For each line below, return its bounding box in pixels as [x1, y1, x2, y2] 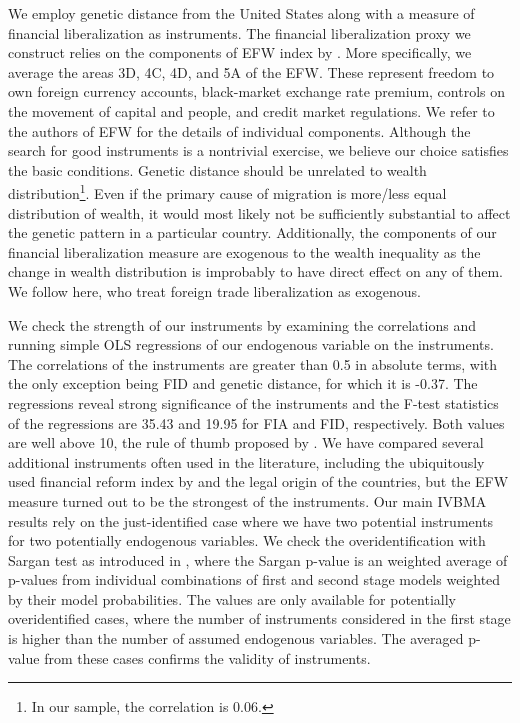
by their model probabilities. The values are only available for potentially [8, 588, 456, 609]
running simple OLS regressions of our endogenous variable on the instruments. [8, 334, 494, 355]
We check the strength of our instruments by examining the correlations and [8, 314, 476, 335]
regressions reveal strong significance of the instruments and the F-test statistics [8, 392, 499, 413]
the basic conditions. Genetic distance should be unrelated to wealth [8, 159, 427, 180]
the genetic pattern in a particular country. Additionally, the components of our [8, 222, 497, 243]
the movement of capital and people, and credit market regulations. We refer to [8, 100, 495, 121]
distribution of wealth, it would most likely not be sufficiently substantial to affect [8, 202, 511, 223]
